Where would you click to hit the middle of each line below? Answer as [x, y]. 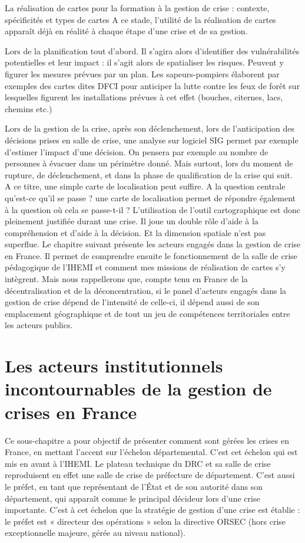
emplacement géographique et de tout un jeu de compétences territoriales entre [147, 313]
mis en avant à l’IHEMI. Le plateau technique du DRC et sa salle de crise [138, 463]
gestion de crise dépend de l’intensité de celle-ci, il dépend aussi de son [132, 302]
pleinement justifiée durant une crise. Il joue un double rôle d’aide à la [132, 221]
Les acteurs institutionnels [114, 366]
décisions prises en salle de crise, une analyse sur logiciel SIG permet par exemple [152, 140]
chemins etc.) [29, 108]
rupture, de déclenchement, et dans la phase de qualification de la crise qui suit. [149, 174]
